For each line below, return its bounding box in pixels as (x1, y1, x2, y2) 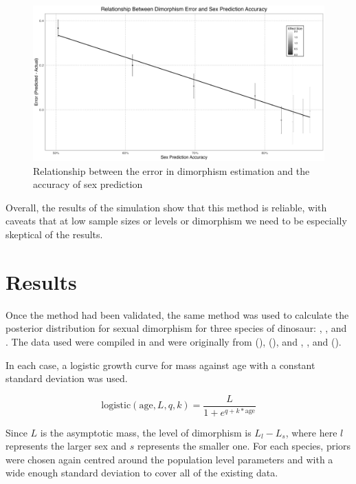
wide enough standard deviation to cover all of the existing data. (5, 465, 278, 480)
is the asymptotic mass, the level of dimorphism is (40, 425, 252, 439)
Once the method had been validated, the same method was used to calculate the (5, 307, 349, 322)
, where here (285, 425, 337, 439)
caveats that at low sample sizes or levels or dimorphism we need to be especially (5, 213, 347, 228)
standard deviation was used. (5, 371, 128, 386)
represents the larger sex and (5, 439, 127, 453)
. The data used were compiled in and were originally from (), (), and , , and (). (5, 334, 342, 348)
